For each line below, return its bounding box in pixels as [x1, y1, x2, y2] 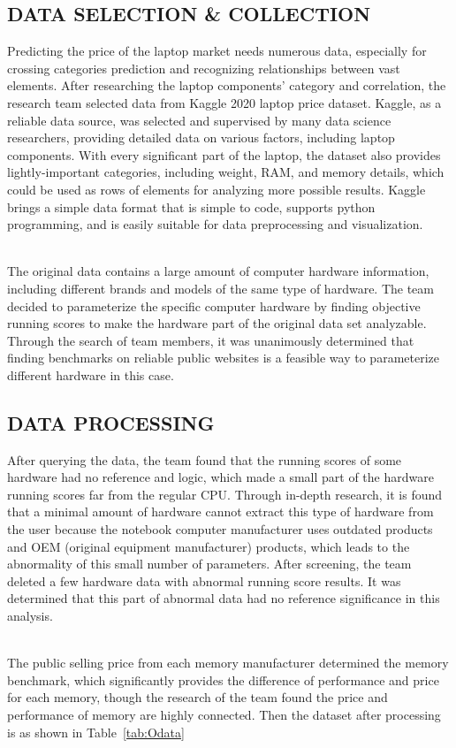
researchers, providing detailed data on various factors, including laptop [7, 128, 395, 147]
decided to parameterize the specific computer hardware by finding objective [7, 296, 421, 315]
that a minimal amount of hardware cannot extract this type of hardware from [7, 502, 434, 521]
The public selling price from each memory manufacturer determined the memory [7, 653, 449, 672]
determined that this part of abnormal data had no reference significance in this [7, 589, 440, 607]
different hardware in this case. [7, 365, 174, 384]
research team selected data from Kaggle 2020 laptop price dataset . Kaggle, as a [7, 93, 442, 111]
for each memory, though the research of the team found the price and [7, 688, 388, 706]
